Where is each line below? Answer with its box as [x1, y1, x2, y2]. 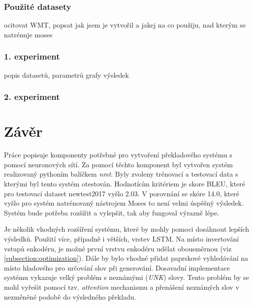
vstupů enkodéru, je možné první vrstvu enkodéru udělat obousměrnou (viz [4, 243, 232, 253]
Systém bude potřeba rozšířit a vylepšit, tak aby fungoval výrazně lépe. [4, 207, 220, 217]
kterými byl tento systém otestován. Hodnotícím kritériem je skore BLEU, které [4, 178, 245, 188]
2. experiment [4, 91, 60, 103]
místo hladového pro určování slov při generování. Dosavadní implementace [4, 262, 230, 273]
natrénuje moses [4, 29, 53, 39]
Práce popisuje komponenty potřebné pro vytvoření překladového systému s [4, 150, 232, 160]
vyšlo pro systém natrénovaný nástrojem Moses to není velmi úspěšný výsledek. [4, 198, 244, 208]
